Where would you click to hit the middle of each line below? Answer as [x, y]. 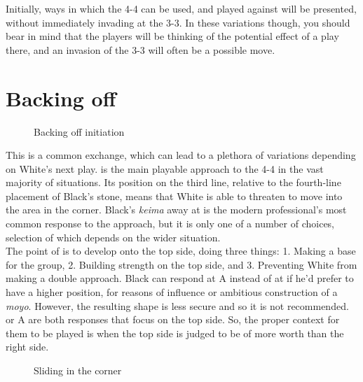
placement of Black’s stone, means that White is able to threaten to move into [174, 196]
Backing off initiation [79, 131]
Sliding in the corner [78, 370]
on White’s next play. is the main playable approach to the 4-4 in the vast [165, 168]
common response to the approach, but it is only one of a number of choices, [170, 224]
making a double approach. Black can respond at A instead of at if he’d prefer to [180, 278]
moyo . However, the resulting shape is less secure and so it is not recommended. [177, 305]
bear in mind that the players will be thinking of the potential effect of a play [172, 36]
